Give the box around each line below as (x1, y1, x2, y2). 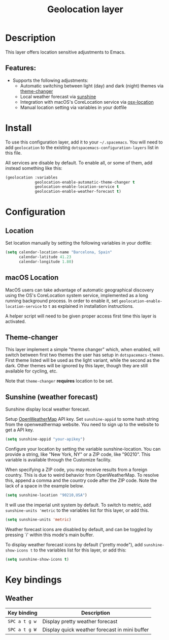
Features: (5, 64, 37, 72)
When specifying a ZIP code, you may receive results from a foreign (5, 467, 148, 473)
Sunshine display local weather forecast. (5, 406, 90, 413)
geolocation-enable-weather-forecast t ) (35, 189, 122, 194)
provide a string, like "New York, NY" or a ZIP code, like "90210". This (5, 451, 151, 457)
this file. (5, 150, 22, 156)
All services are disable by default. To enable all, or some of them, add (5, 159, 153, 166)
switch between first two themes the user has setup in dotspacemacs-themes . (5, 352, 165, 358)
